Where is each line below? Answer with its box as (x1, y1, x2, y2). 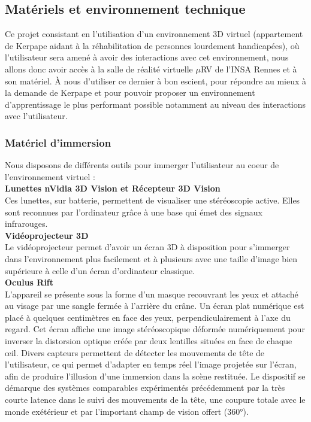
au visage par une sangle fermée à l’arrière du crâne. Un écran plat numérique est (5, 299, 304, 312)
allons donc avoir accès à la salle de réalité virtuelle (5, 62, 193, 75)
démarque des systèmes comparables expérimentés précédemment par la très (5, 381, 285, 394)
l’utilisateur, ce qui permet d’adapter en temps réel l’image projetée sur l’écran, (5, 358, 297, 371)
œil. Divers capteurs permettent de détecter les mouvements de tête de (5, 346, 265, 359)
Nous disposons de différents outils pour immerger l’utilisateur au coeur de (5, 159, 279, 171)
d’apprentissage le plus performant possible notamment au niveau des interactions (5, 98, 306, 110)
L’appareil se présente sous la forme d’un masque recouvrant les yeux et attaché (5, 287, 298, 300)
